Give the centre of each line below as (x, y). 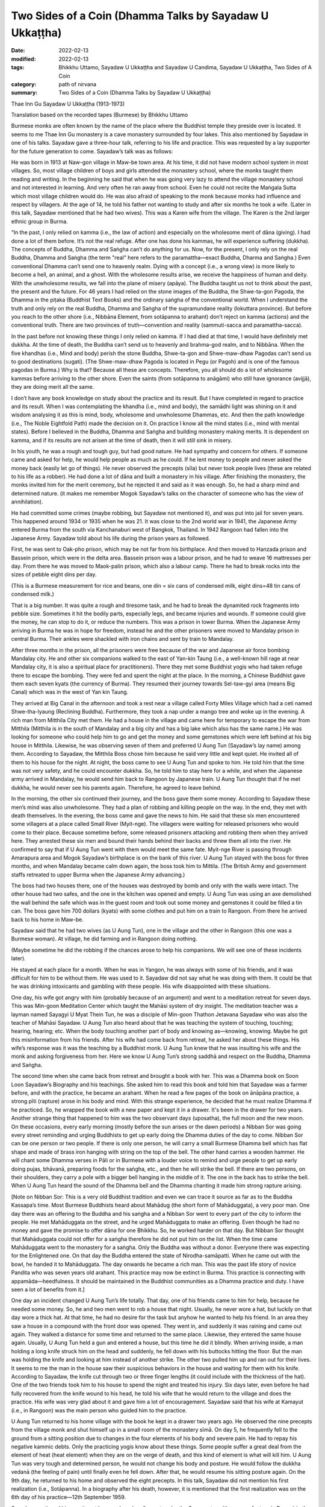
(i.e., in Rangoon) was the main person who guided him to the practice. (99, 1410)
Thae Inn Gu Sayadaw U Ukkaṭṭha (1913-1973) (68, 104)
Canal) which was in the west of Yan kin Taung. (70, 692)
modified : (23, 59)
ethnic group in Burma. (40, 221)
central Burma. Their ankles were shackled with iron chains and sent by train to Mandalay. (122, 639)
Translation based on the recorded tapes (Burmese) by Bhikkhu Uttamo (100, 115)
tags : (18, 68)
